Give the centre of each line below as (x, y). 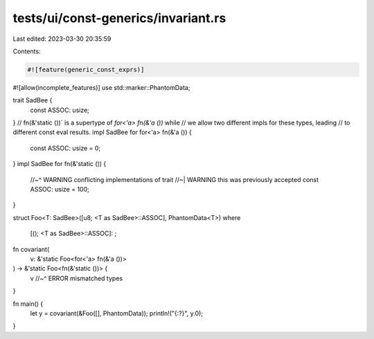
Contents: (27, 51)
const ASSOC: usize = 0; (65, 148)
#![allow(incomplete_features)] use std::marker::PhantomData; (101, 87)
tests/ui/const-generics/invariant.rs (119, 18)
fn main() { (28, 304)
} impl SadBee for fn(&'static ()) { (60, 164)
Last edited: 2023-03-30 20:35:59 (62, 39)
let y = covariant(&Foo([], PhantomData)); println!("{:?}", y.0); (117, 313)
